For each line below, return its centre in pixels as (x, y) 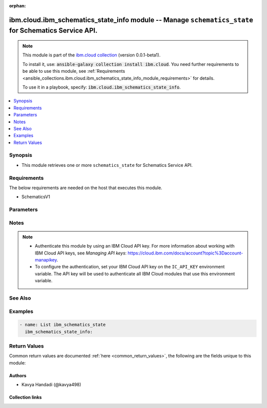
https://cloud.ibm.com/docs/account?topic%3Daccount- (185, 253)
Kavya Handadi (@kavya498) (51, 385)
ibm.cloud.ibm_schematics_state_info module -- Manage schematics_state (131, 20)
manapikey (46, 260)
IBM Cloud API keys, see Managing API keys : (81, 253)
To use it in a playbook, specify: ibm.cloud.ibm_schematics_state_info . (102, 87)
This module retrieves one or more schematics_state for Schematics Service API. (107, 165)
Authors (18, 375)
